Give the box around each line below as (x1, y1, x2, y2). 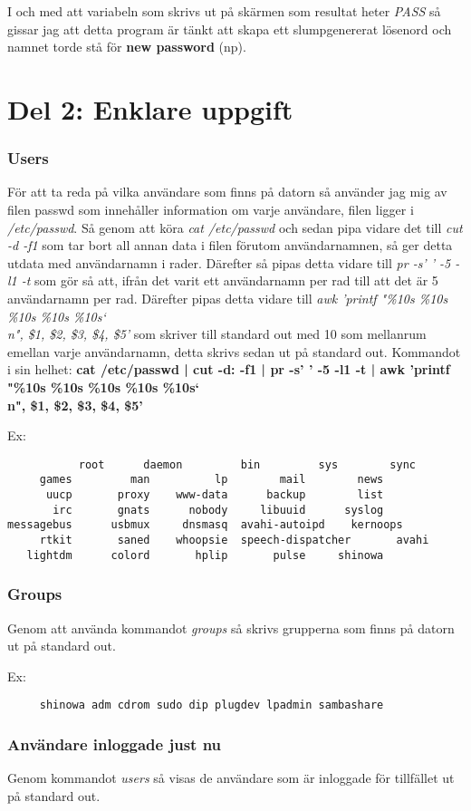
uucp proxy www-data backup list (45, 488, 384, 501)
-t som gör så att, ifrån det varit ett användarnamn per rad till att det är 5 (21, 271, 438, 290)
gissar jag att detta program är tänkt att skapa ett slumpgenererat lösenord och (7, 19, 452, 38)
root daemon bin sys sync (78, 458, 417, 471)
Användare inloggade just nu (7, 732, 222, 755)
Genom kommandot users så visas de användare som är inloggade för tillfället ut (7, 768, 455, 787)
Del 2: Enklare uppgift (7, 90, 293, 127)
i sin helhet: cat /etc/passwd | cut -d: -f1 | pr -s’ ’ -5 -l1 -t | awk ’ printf (7, 360, 450, 379)
